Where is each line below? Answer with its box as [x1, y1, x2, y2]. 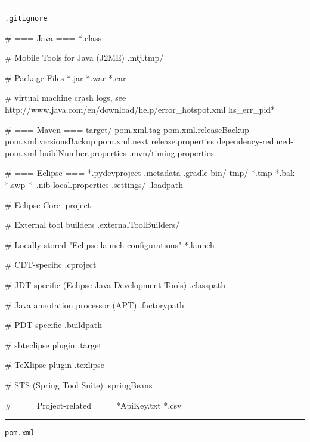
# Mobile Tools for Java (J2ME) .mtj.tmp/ [5, 51, 164, 64]
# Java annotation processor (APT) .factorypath [5, 298, 184, 311]
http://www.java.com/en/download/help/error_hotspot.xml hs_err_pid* [5, 103, 275, 116]
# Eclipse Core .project [5, 198, 91, 211]
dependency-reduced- [216, 135, 294, 147]
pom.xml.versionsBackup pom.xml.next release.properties [5, 135, 215, 147]
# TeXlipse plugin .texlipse [5, 358, 104, 371]
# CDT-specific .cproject [5, 258, 97, 271]
